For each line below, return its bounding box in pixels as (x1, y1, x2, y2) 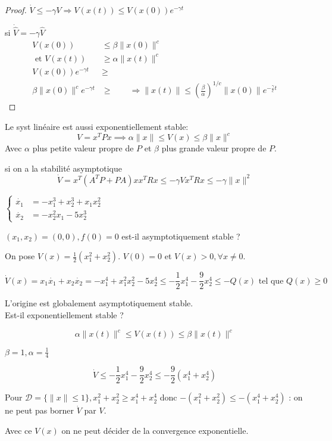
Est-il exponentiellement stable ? (5, 308, 124, 321)
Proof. (5, 4, 27, 15)
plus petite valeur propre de (32, 142, 134, 154)
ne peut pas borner (5, 404, 74, 417)
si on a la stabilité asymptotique (5, 162, 123, 174)
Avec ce (5, 424, 32, 437)
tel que (258, 277, 284, 285)
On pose (5, 250, 35, 262)
